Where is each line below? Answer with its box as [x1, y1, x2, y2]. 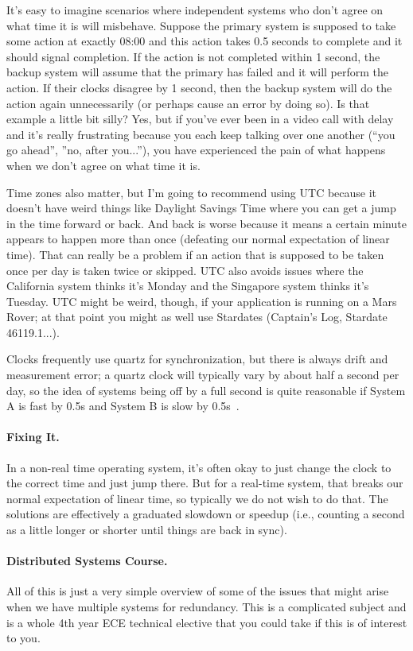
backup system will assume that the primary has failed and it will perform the [6, 64, 389, 80]
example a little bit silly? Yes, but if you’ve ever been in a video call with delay [6, 110, 394, 127]
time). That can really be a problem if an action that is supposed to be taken [6, 246, 384, 262]
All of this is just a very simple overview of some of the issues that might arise [6, 583, 389, 599]
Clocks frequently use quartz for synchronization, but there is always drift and [6, 351, 388, 367]
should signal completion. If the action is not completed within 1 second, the [6, 48, 380, 64]
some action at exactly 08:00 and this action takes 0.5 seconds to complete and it [6, 33, 403, 49]
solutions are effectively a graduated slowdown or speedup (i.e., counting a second [6, 506, 405, 522]
